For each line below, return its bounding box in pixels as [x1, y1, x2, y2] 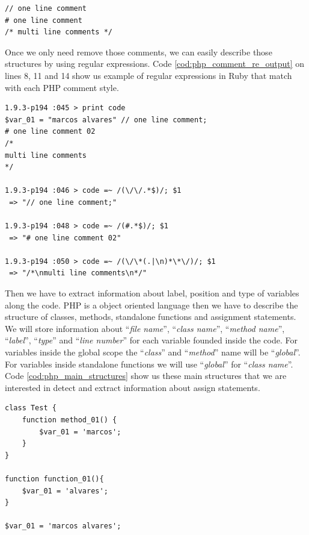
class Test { [5, 404, 57, 413]
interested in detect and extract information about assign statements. [5, 381, 260, 393]
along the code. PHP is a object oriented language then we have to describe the [5, 298, 298, 311]
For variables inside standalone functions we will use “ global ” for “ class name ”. [5, 357, 293, 370]
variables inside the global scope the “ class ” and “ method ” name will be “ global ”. [5, 346, 301, 358]
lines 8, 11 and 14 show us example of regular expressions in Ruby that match [5, 69, 292, 81]
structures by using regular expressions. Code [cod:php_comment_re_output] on [5, 57, 305, 70]
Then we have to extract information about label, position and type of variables [5, 287, 299, 299]
